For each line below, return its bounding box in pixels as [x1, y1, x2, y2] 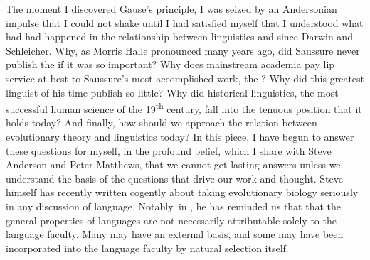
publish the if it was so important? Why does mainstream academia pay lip [6, 57, 335, 72]
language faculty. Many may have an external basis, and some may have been [6, 227, 344, 242]
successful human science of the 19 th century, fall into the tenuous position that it [6, 99, 362, 116]
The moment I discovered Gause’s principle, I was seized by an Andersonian [6, 1, 337, 16]
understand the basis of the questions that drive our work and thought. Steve [6, 170, 343, 185]
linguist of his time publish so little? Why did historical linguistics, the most [6, 85, 339, 99]
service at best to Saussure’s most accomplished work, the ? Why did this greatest [6, 70, 365, 85]
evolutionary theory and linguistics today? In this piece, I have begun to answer [6, 129, 354, 143]
